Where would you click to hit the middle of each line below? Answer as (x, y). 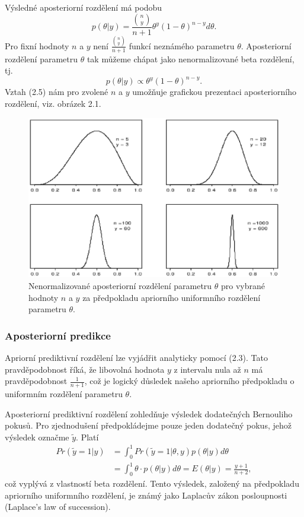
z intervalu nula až (207, 369)
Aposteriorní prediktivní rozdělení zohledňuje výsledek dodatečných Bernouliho (149, 413)
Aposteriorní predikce (58, 335)
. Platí (87, 437)
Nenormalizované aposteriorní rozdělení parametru (120, 285)
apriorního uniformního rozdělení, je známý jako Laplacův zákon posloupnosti (146, 495)
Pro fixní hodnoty (37, 45)
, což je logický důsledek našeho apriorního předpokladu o (189, 381)
